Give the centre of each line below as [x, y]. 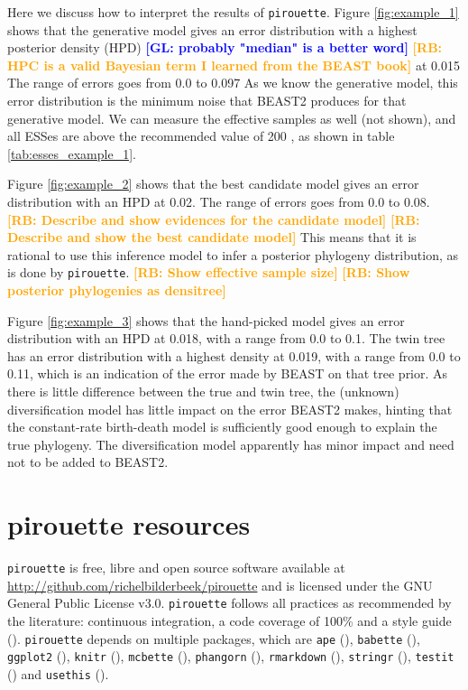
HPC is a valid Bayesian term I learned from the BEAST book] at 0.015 [234, 65]
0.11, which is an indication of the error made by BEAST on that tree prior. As [228, 373]
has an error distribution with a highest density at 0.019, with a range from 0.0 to [234, 355]
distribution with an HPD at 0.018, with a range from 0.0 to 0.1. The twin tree [226, 338]
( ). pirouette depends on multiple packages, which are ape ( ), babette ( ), [214, 638]
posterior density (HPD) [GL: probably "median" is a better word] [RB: [225, 47]
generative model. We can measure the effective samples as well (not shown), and [232, 118]
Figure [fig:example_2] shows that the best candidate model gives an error [213, 184]
